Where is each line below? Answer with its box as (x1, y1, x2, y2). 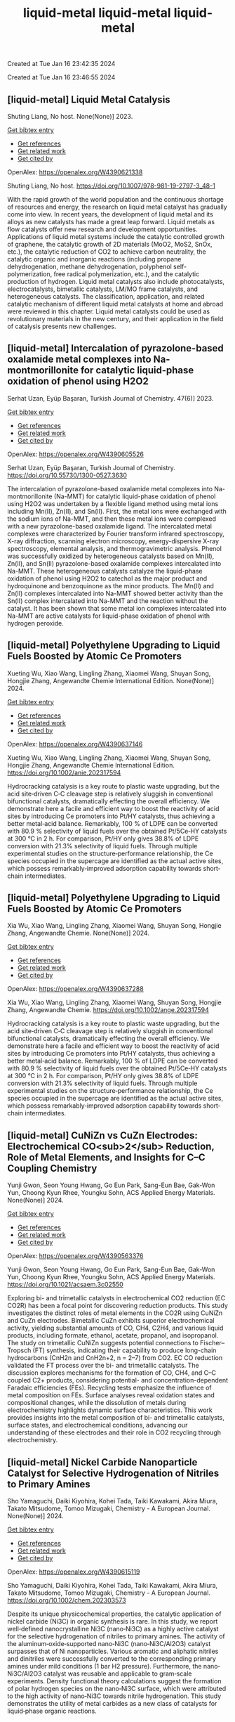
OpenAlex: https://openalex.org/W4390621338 (7, 168, 143, 176)
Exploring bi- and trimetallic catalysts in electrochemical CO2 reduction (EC (7, 1294, 226, 1302)
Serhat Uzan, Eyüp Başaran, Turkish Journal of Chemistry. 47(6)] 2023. (7, 394, 214, 402)
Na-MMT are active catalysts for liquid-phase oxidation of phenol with (7, 611, 210, 620)
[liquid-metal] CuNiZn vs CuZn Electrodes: (7, 1129, 199, 1141)
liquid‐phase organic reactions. (7, 1707, 97, 1716)
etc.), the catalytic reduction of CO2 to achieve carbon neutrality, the (7, 247, 207, 256)
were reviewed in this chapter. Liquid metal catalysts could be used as (7, 307, 210, 316)
